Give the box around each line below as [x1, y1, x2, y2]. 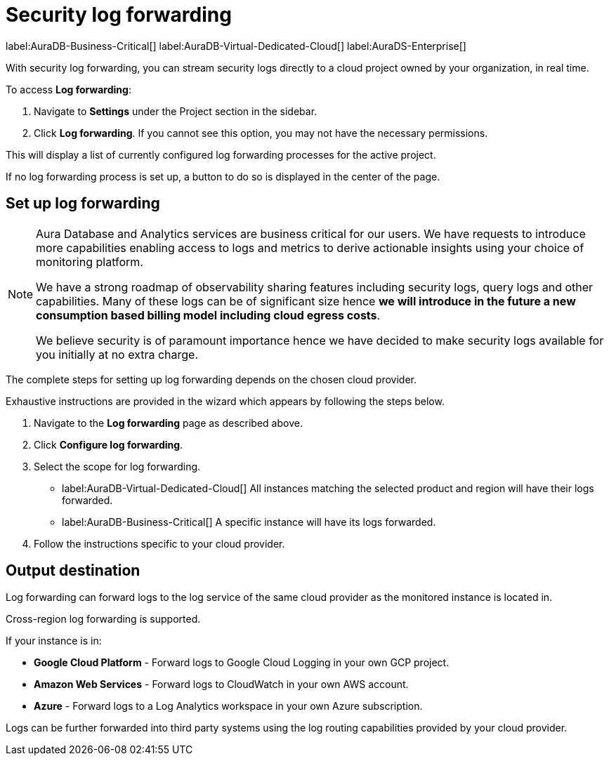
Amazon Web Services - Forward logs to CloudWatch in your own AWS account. [34, 678, 409, 691]
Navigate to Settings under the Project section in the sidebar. [34, 105, 317, 117]
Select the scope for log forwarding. [34, 460, 201, 472]
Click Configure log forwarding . [34, 438, 183, 451]
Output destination [6, 562, 140, 580]
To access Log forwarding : [6, 83, 131, 95]
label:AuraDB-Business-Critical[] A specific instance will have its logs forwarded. [62, 515, 436, 528]
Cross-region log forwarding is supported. [6, 613, 201, 626]
